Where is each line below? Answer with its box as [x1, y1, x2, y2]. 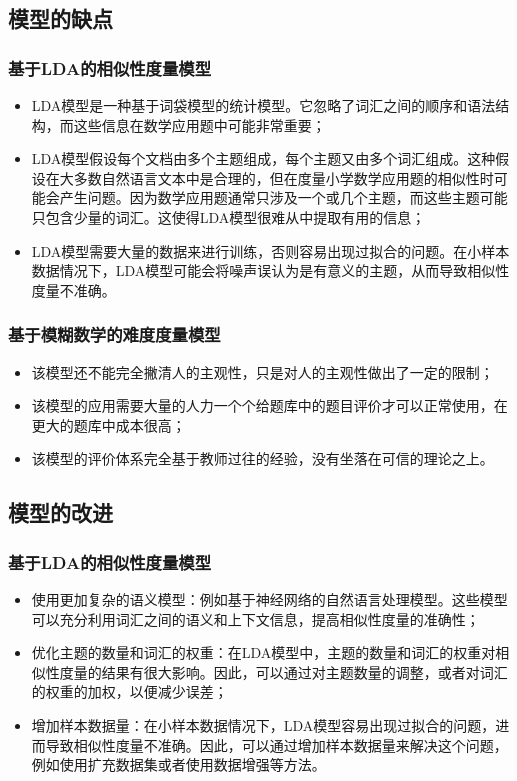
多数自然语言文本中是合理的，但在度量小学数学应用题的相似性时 [73, 167, 494, 188]
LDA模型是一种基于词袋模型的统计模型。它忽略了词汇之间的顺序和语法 [31, 95, 496, 115]
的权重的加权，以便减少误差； [31, 681, 228, 702]
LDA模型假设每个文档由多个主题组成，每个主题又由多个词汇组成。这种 [31, 148, 496, 169]
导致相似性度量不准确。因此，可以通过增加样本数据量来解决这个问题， [45, 734, 508, 755]
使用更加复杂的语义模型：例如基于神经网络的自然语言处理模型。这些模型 [31, 588, 508, 609]
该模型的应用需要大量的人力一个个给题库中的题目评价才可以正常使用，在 [31, 395, 508, 416]
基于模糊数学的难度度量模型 [8, 322, 221, 347]
